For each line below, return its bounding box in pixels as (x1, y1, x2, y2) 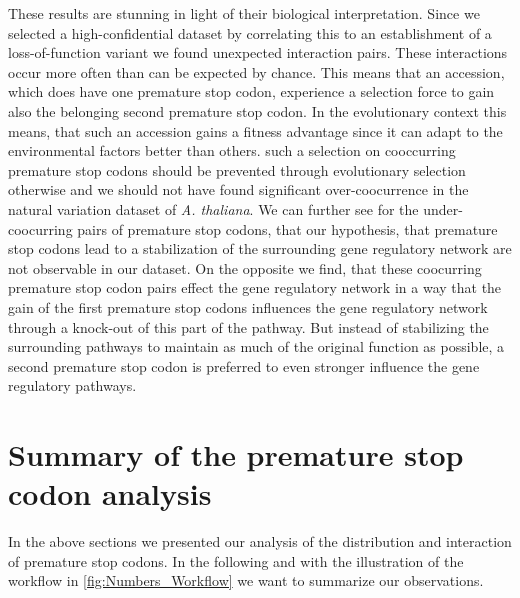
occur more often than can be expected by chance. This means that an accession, (8, 61, 505, 82)
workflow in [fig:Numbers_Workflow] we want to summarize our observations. (8, 570, 484, 591)
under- (423, 198, 463, 219)
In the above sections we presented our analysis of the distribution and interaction (8, 531, 512, 552)
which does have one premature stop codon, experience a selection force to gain (8, 81, 495, 102)
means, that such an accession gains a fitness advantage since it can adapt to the (8, 120, 503, 141)
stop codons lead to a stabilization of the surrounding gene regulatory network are (8, 238, 512, 259)
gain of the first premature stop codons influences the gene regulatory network (8, 296, 488, 317)
